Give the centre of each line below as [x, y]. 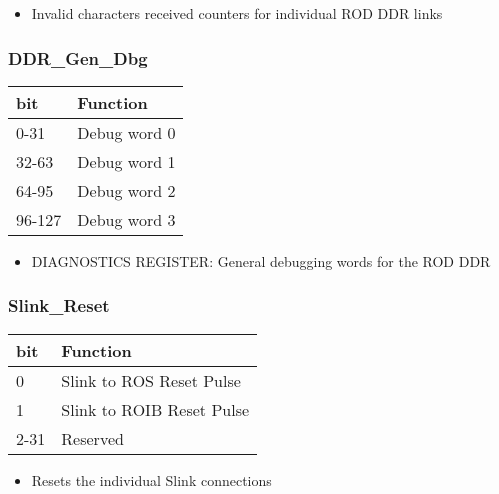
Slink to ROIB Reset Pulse [155, 409]
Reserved [92, 438]
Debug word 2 [126, 190]
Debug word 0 [126, 132]
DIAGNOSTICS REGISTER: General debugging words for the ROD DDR [261, 260]
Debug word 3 [126, 219]
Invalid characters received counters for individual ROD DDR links [237, 13]
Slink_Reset [59, 305]
